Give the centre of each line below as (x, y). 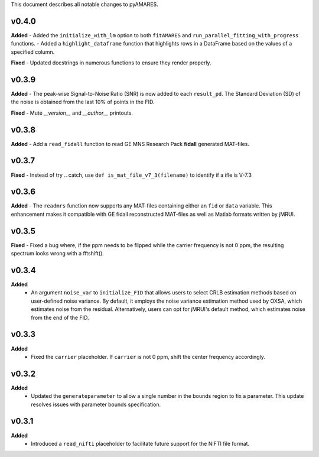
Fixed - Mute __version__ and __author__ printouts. (72, 113)
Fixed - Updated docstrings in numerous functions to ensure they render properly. (111, 63)
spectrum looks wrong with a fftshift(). (58, 254)
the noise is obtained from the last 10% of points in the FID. (83, 102)
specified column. (33, 52)
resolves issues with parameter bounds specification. (96, 404)
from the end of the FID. (60, 317)
